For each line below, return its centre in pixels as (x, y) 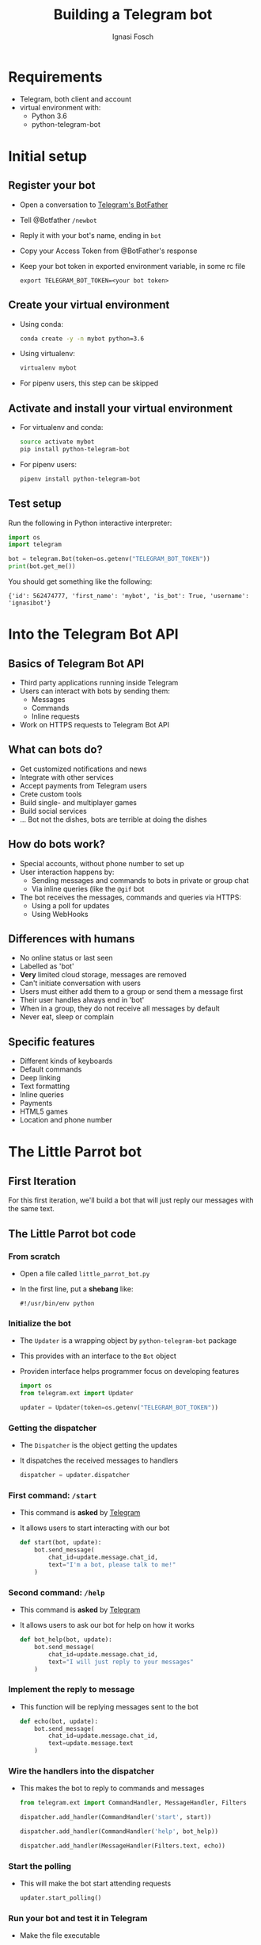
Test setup (35, 504)
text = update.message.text (91, 1744)
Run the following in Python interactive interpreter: (90, 523)
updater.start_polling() (61, 1898)
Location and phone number (66, 1120)
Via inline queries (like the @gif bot (88, 888)
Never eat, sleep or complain (67, 1017)
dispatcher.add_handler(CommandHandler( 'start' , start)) (115, 1817)
